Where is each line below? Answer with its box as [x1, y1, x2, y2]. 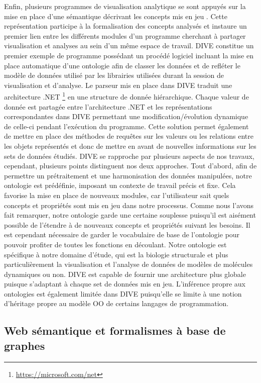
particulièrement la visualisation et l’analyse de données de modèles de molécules [4, 259, 253, 269]
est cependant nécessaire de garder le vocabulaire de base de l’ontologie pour [4, 229, 240, 240]
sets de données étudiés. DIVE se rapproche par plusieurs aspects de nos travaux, [4, 150, 254, 161]
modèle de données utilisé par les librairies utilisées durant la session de [4, 70, 224, 80]
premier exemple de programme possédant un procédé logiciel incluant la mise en [4, 50, 253, 60]
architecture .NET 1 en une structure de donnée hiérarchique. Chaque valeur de [4, 90, 249, 102]
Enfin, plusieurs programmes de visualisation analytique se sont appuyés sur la [4, 1, 246, 11]
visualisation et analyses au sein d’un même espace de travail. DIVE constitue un [4, 40, 254, 51]
